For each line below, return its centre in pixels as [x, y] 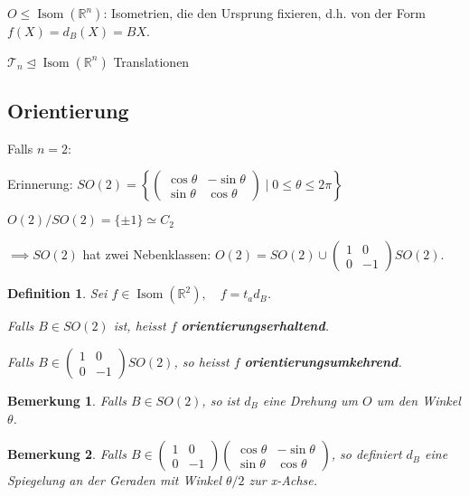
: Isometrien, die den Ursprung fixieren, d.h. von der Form [264, 13]
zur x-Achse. [283, 480]
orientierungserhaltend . [255, 326]
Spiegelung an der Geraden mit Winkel [115, 480]
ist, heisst [140, 326]
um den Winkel [418, 400]
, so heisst [202, 361]
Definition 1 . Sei [57, 293]
